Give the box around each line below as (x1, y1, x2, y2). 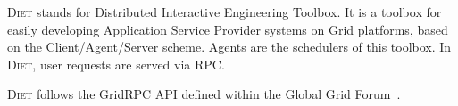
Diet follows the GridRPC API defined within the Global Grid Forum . (7, 85, 401, 103)
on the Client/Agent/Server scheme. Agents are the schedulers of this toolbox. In (7, 37, 452, 56)
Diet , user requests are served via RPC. (7, 54, 225, 73)
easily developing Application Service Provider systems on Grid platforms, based (7, 20, 448, 38)
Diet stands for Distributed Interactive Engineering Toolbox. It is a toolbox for (7, 3, 442, 20)
